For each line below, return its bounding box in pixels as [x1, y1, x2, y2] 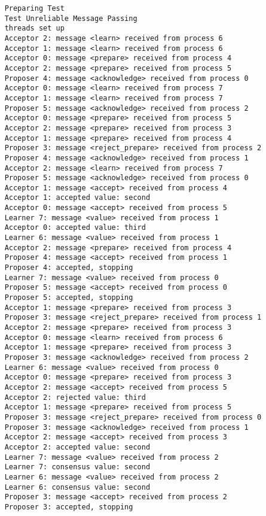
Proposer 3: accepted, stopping [4, 502, 133, 511]
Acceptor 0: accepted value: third [4, 223, 146, 232]
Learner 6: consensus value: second [4, 482, 151, 491]
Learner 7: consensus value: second [4, 463, 151, 472]
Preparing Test [4, 4, 65, 13]
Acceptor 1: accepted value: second [4, 193, 151, 202]
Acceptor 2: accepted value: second [4, 442, 151, 451]
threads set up [4, 24, 65, 33]
